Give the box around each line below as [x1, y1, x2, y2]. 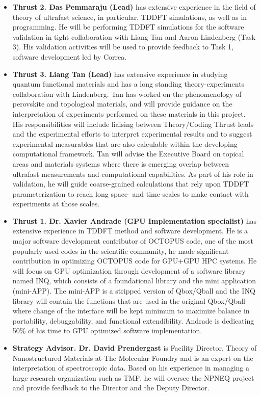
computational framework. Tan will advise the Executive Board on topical [12, 148, 244, 159]
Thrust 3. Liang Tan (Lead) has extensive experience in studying [12, 68, 228, 79]
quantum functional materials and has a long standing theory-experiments [12, 78, 245, 89]
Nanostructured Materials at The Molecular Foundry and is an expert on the [12, 352, 253, 363]
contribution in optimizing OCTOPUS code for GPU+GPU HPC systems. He [12, 255, 257, 266]
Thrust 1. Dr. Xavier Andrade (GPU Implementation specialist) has [12, 215, 257, 226]
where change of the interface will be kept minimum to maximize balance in [12, 305, 250, 316]
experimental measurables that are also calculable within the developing [12, 138, 238, 149]
